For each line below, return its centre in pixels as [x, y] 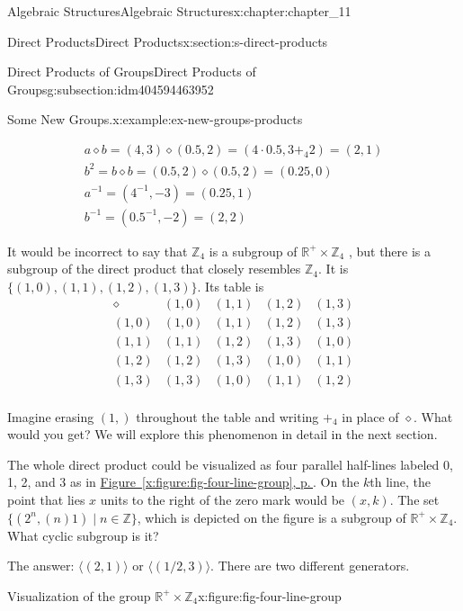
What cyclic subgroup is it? [83, 535]
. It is [334, 269]
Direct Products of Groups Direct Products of [132, 72]
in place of [370, 416]
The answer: [41, 566]
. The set [414, 499]
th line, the [401, 482]
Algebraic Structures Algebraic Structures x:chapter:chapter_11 [179, 11]
